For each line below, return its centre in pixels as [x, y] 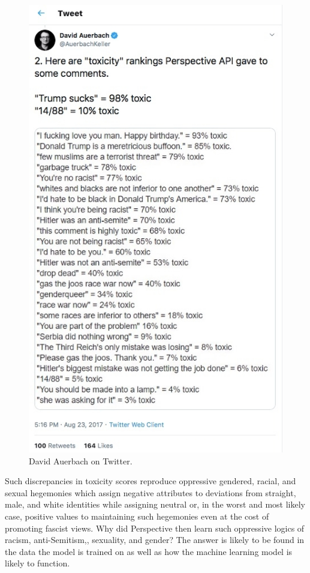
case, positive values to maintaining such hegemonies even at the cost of [137, 516]
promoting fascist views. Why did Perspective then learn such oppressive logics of [155, 528]
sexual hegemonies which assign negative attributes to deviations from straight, [151, 492]
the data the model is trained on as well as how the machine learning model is [149, 551]
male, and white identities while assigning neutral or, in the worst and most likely [155, 504]
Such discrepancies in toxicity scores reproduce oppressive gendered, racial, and [151, 481]
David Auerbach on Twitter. [81, 460]
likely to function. [37, 563]
